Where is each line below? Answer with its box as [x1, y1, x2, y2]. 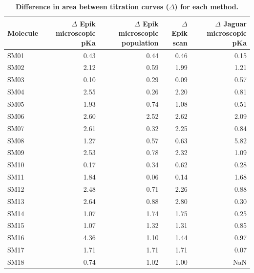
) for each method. [174, 1, 239, 11]
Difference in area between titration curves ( [15, 1, 169, 11]
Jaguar [223, 18, 247, 28]
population [122, 37, 159, 47]
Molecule [7, 28, 39, 38]
